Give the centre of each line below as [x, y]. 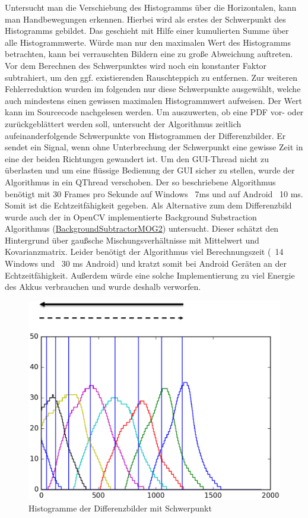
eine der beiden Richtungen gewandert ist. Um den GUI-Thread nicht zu [137, 158]
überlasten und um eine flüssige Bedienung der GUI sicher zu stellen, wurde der [150, 170]
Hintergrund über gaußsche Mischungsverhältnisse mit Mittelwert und [132, 240]
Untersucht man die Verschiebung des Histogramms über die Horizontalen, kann [151, 7]
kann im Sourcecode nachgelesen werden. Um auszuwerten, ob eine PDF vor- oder [154, 112]
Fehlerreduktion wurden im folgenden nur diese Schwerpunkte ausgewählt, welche [153, 89]
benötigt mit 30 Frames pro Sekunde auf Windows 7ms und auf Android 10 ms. [154, 193]
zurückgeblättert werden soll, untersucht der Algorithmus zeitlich [123, 123]
